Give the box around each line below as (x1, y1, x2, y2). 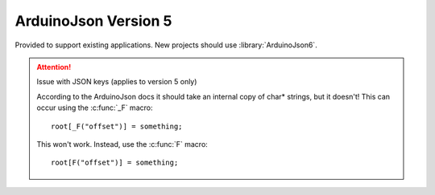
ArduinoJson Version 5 (14, 12, 172, 30)
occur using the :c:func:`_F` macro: (36, 103, 153, 112)
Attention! (36, 62, 72, 71)
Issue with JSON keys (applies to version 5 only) (36, 77, 197, 87)
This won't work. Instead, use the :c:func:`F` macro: (36, 139, 209, 148)
